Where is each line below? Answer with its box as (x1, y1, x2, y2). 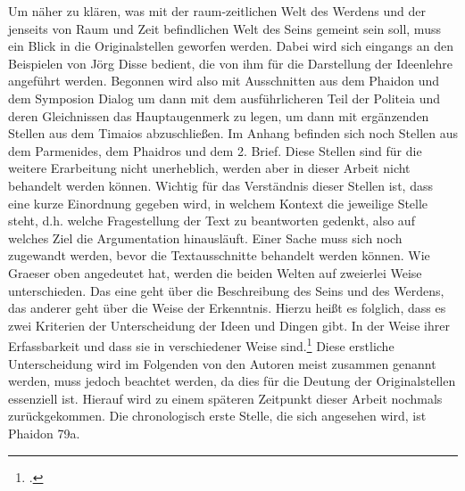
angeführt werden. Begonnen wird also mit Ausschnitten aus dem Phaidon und (8, 71, 440, 90)
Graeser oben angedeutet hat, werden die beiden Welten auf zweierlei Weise (8, 263, 422, 282)
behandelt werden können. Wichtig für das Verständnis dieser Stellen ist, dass (8, 176, 433, 194)
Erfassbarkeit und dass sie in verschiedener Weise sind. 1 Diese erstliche (8, 334, 394, 355)
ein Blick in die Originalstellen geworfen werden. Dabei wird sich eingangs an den (8, 37, 453, 55)
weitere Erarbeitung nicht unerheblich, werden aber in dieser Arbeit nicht (8, 159, 411, 177)
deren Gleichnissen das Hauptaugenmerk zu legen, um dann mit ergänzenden (8, 106, 429, 125)
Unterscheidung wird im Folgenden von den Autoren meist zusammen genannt (8, 354, 436, 372)
